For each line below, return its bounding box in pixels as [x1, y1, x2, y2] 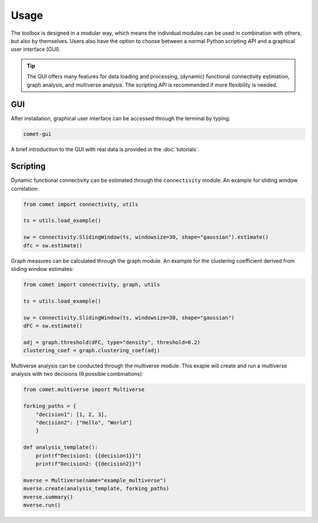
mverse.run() [23, 501, 61, 508]
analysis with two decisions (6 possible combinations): [11, 370, 144, 378]
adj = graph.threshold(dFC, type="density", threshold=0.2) [23, 339, 201, 346]
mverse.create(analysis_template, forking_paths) [23, 485, 170, 492]
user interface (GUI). [11, 46, 61, 53]
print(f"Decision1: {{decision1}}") [35, 452, 141, 459]
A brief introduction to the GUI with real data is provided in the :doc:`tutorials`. [11, 146, 200, 153]
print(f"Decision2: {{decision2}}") [35, 460, 141, 467]
